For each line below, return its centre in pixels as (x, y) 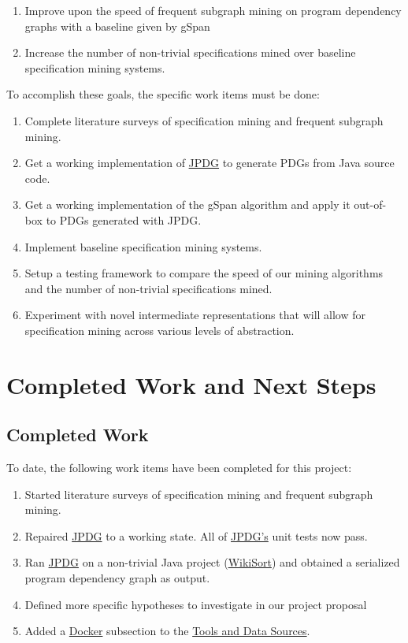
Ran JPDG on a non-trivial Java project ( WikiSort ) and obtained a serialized (212, 562)
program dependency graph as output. (117, 578)
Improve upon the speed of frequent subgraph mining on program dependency (213, 10)
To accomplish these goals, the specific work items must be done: (163, 94)
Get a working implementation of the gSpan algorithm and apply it (187, 204)
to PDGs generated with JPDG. (124, 219)
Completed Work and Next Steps (191, 384)
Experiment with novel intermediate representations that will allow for (195, 315)
